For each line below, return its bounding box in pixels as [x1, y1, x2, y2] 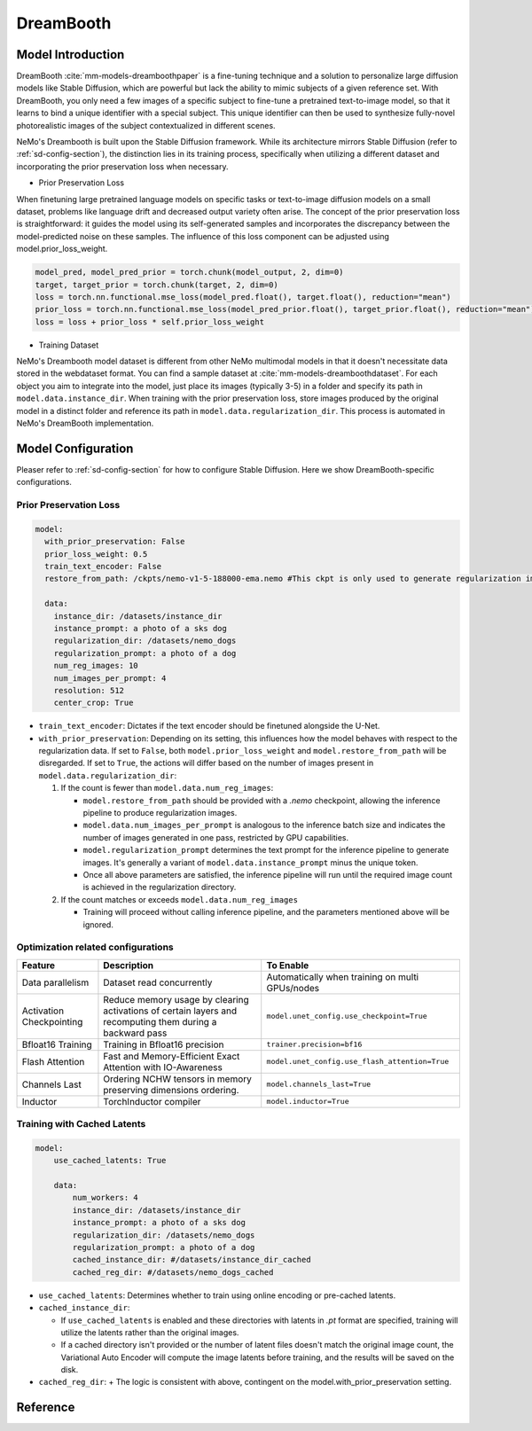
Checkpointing [21, 1015, 83, 1028]
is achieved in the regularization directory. [82, 882, 237, 893]
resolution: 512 [53, 685, 124, 695]
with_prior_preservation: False [44, 536, 185, 547]
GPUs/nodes [266, 981, 319, 994]
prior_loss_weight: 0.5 [44, 549, 148, 559]
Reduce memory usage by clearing [103, 993, 249, 1005]
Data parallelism [21, 976, 90, 989]
